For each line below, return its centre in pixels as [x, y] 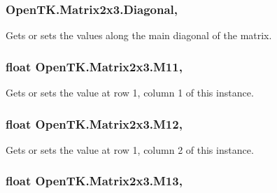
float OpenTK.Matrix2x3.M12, [94, 123]
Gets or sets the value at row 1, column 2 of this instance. [130, 149]
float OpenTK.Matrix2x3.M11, [94, 66]
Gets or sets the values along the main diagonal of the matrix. [139, 35]
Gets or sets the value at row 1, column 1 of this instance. [130, 93]
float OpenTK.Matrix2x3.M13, [94, 181]
